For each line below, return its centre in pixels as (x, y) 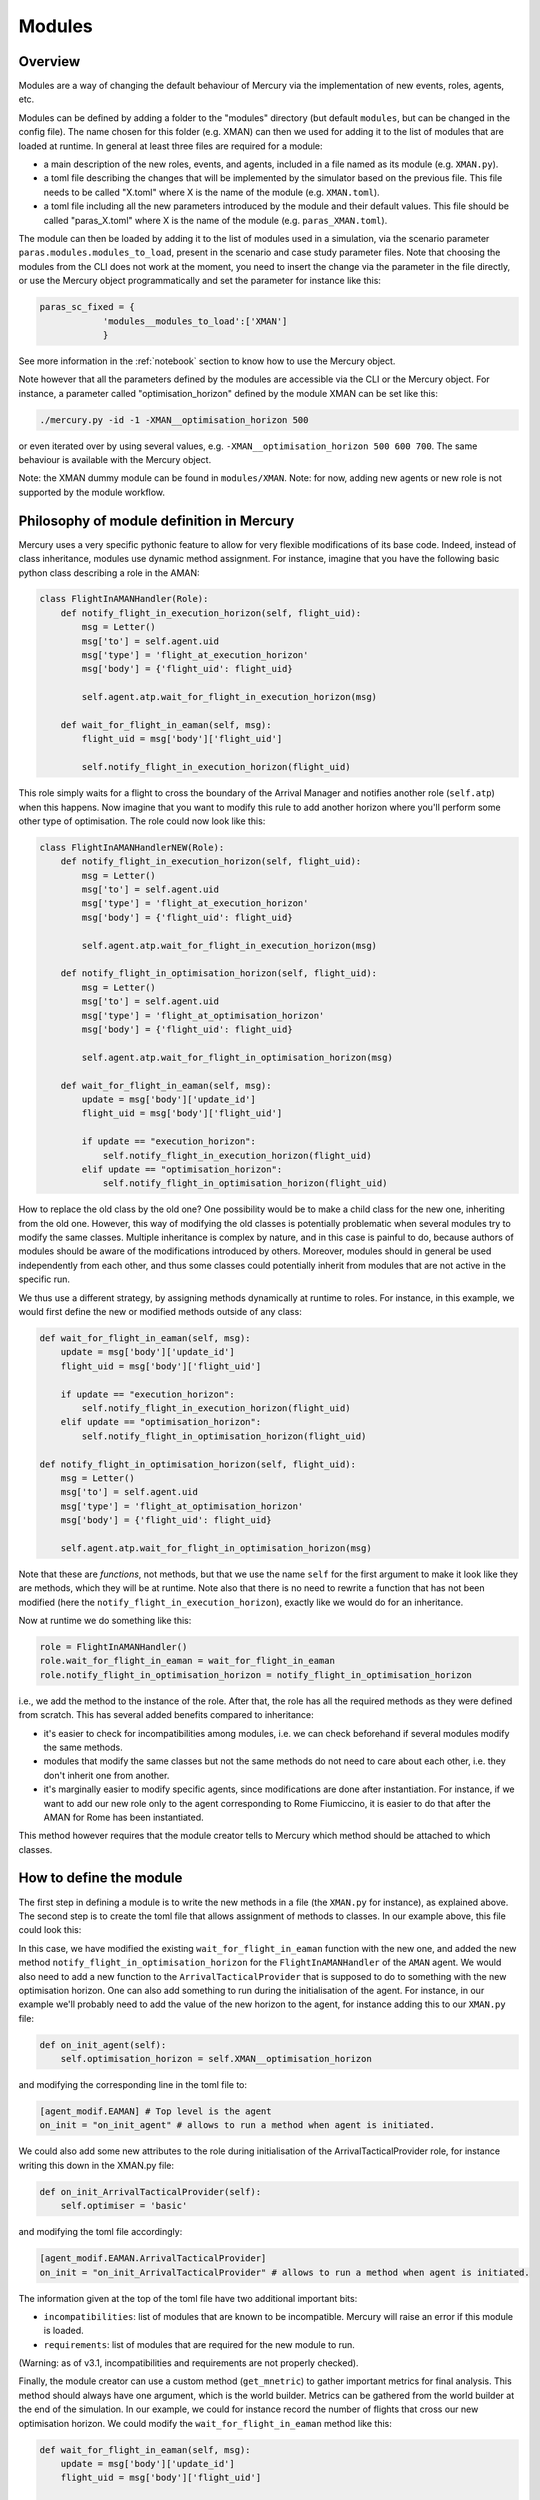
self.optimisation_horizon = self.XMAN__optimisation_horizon (216, 2059)
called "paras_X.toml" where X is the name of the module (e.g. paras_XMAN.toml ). (215, 220)
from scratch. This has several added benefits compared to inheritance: (166, 1715)
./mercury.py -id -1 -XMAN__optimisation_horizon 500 (174, 419)
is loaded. (63, 2331)
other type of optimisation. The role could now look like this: (142, 821)
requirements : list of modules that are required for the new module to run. (199, 2344)
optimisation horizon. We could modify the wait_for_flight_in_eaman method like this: (205, 2423)
